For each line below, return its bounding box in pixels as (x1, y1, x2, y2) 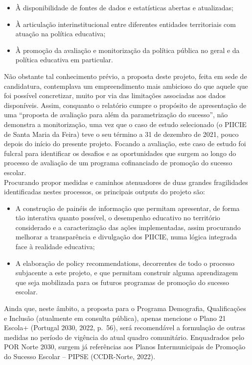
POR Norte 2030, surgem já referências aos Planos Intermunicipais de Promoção (4, 341, 246, 352)
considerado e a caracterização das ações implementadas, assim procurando (15, 222, 241, 232)
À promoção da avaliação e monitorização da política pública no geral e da (15, 45, 240, 55)
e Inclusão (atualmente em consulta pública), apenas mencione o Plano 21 (4, 313, 226, 323)
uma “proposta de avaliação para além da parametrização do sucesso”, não (4, 109, 228, 120)
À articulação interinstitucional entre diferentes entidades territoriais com (15, 19, 236, 29)
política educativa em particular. (15, 54, 114, 65)
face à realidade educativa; (15, 241, 95, 252)
